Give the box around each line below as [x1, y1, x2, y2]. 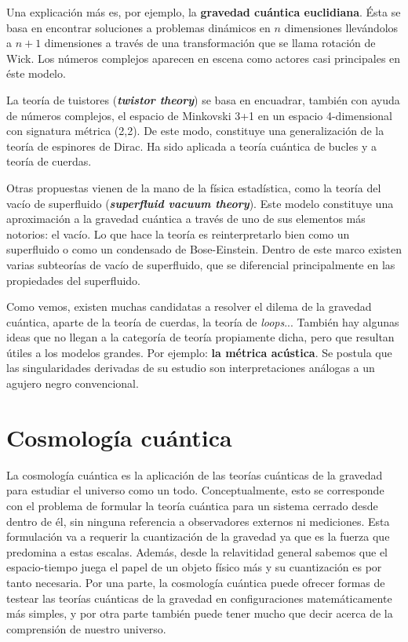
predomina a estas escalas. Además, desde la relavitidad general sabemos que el [6, 543, 388, 560]
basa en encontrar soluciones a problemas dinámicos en [6, 19, 271, 35]
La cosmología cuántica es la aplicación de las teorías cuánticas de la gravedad [6, 466, 383, 483]
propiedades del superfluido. [6, 272, 140, 288]
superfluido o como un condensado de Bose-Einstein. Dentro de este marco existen [6, 241, 402, 257]
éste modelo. [6, 65, 66, 82]
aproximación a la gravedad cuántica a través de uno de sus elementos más [6, 210, 366, 227]
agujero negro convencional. [6, 375, 139, 392]
